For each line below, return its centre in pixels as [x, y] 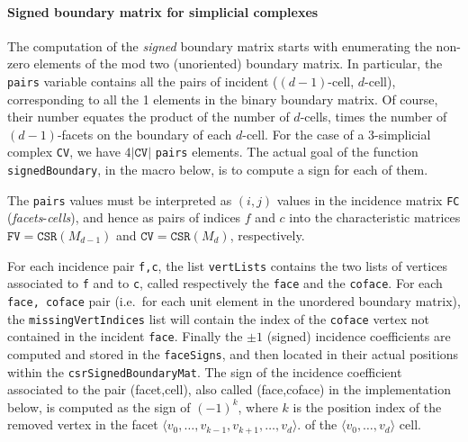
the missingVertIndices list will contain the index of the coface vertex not [219, 318]
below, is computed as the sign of [99, 406]
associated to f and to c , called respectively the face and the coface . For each [225, 283]
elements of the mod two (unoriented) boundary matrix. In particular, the [238, 63]
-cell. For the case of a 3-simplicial [337, 134]
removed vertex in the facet [83, 424]
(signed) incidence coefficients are [359, 336]
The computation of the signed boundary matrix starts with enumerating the [220, 45]
